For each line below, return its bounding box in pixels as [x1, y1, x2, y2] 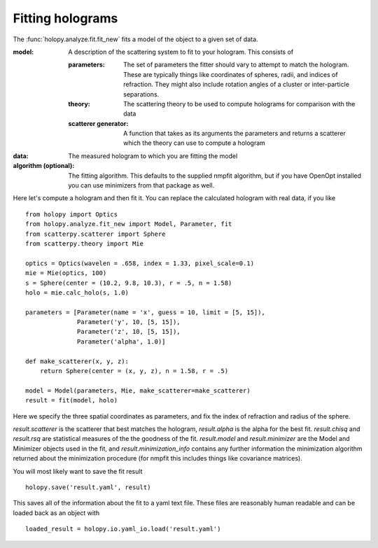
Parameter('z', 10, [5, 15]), [77, 328, 181, 336]
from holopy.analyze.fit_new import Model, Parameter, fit [25, 220, 232, 228]
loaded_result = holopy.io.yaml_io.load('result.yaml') [25, 525, 221, 533]
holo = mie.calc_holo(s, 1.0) [25, 288, 129, 297]
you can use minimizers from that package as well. [68, 181, 215, 190]
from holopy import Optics [25, 210, 118, 218]
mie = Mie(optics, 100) [25, 269, 107, 277]
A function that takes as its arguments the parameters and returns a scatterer [123, 129, 346, 138]
